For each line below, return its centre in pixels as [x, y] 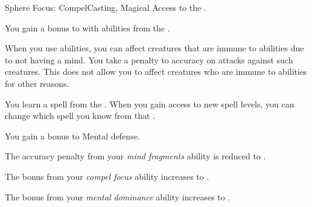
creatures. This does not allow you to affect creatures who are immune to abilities [156, 72]
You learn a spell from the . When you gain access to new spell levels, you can [150, 104]
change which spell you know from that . [80, 116]
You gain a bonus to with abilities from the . [88, 27]
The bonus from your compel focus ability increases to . [107, 176]
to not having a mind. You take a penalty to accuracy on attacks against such [149, 59]
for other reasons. [37, 83]
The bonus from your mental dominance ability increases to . [118, 196]
